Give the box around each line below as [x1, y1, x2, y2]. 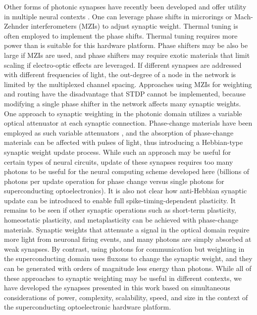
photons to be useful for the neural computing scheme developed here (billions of [4, 166, 250, 177]
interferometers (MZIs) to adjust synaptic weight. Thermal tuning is [31, 21, 238, 31]
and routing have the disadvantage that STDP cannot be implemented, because [4, 89, 246, 99]
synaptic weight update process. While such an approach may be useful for [4, 146, 231, 157]
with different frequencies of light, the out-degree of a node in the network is [4, 69, 236, 80]
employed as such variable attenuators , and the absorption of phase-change [4, 127, 234, 137]
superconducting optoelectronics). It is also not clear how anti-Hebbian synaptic [4, 185, 247, 196]
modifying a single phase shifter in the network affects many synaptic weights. [4, 98, 241, 108]
